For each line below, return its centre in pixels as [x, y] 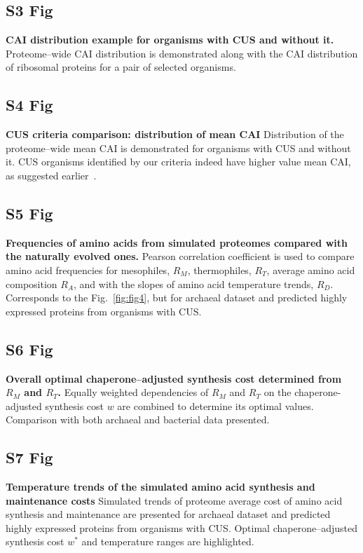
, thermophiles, [219, 269]
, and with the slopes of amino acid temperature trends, [194, 284]
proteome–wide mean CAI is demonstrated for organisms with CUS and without [178, 148]
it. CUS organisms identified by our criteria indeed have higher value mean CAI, [178, 162]
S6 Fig [29, 349]
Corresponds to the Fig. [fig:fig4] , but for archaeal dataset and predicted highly [177, 298]
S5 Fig [29, 213]
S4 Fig [29, 105]
